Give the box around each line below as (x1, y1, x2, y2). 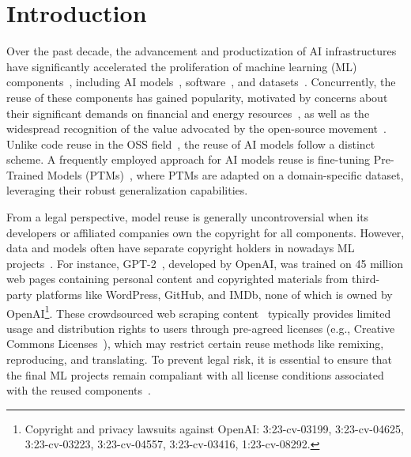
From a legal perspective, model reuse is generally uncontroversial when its (6, 209, 369, 225)
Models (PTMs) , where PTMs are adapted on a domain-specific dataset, (47, 166, 404, 183)
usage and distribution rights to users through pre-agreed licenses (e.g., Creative (6, 319, 395, 336)
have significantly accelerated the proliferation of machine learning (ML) (6, 58, 357, 74)
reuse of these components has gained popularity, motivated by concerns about (6, 89, 388, 105)
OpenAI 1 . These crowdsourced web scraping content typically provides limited (6, 302, 391, 321)
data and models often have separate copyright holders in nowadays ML (6, 240, 355, 256)
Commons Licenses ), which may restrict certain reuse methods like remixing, (6, 335, 384, 352)
